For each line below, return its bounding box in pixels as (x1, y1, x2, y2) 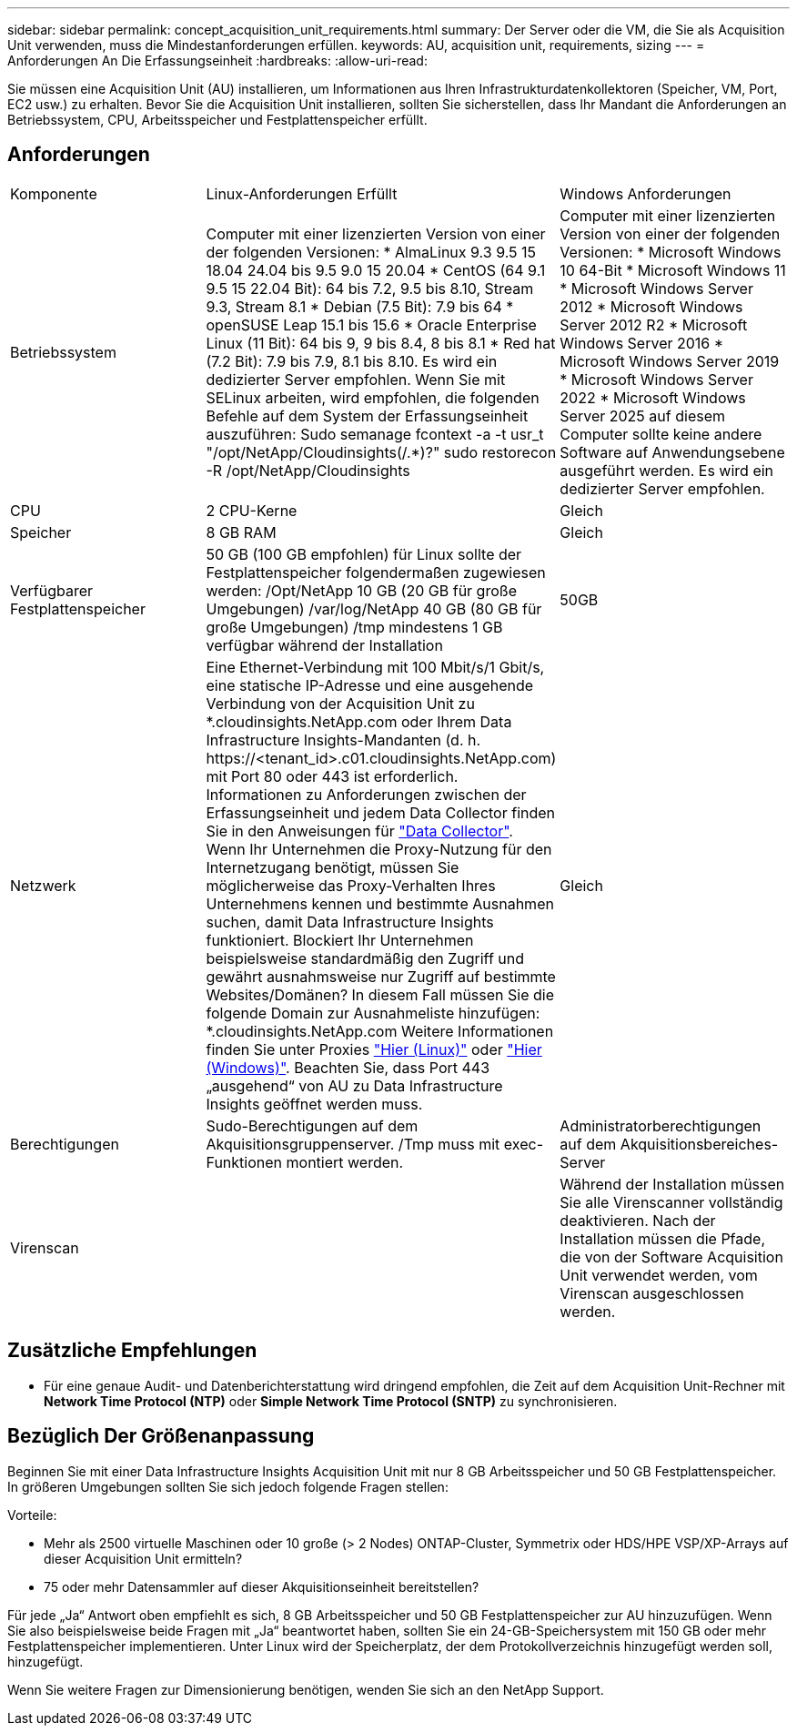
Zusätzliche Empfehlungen (7, 1339, 257, 1363)
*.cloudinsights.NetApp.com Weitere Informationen (206, 1021, 554, 1040)
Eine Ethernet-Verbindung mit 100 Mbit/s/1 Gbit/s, (206, 657, 545, 676)
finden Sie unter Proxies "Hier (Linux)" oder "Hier (206, 1039, 542, 1059)
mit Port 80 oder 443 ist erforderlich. (206, 766, 459, 785)
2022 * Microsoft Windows (560, 388, 746, 407)
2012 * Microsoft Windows (560, 297, 743, 316)
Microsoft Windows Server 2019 (560, 351, 780, 370)
